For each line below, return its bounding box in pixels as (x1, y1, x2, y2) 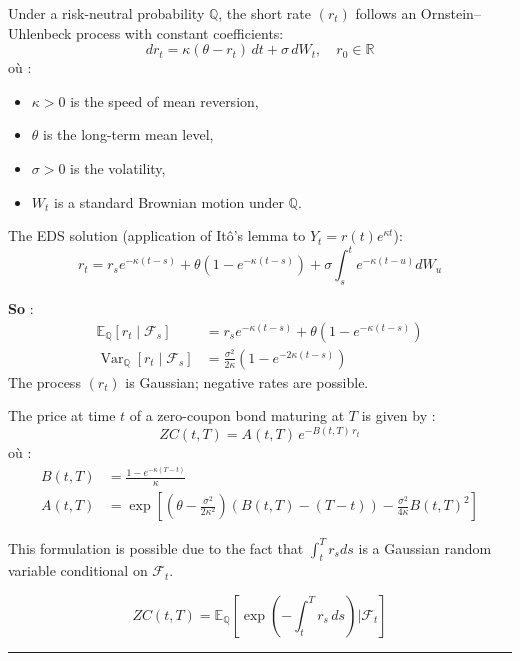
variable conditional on (8, 560, 148, 581)
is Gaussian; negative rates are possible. (125, 371, 369, 392)
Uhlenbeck (8, 22, 72, 43)
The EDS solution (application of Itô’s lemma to (8, 225, 306, 246)
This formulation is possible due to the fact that (8, 537, 304, 558)
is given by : (361, 405, 436, 426)
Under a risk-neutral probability (8, 3, 205, 23)
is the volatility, (70, 157, 166, 178)
